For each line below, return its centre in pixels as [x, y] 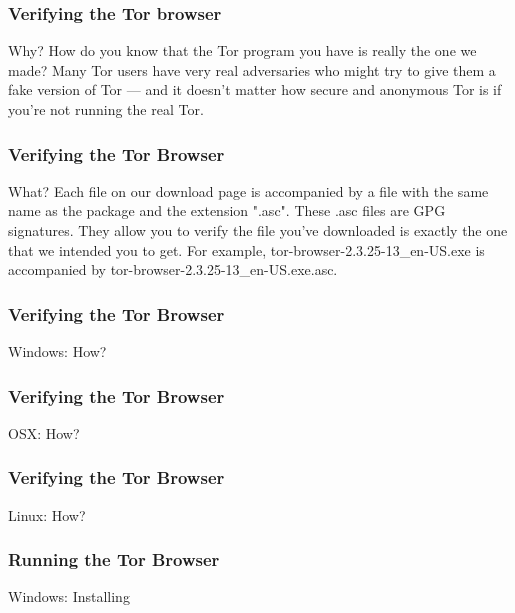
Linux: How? [47, 514]
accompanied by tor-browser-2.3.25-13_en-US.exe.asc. [173, 269]
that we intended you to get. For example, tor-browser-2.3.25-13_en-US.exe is [246, 249]
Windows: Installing [69, 596]
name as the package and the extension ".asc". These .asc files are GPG [227, 210]
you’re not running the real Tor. [106, 109]
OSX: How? [44, 432]
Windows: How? [57, 351]
